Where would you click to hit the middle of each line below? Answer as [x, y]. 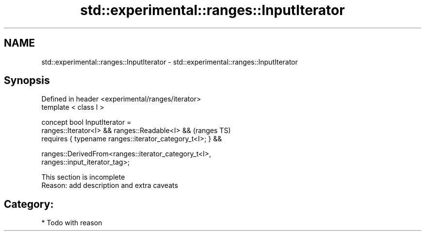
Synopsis [27, 81]
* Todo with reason [72, 223]
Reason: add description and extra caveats [110, 185]
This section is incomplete [83, 177]
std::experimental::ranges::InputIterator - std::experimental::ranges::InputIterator [170, 62]
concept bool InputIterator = [86, 122]
